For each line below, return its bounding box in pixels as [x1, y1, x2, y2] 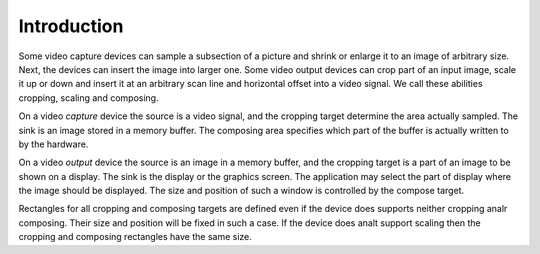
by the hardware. [18, 138, 89, 150]
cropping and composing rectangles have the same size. [18, 231, 252, 243]
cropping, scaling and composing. [18, 91, 159, 104]
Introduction [18, 15, 124, 37]
